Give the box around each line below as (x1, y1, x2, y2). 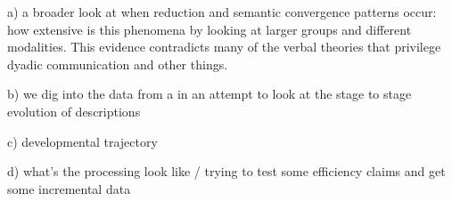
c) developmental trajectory (7, 132, 158, 150)
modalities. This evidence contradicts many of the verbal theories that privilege (7, 37, 441, 56)
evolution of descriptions (7, 101, 141, 120)
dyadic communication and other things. (7, 54, 228, 73)
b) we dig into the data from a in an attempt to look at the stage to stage (7, 84, 412, 103)
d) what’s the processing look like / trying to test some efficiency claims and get (7, 162, 446, 181)
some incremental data (7, 179, 131, 197)
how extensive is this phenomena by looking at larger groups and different (7, 20, 412, 38)
